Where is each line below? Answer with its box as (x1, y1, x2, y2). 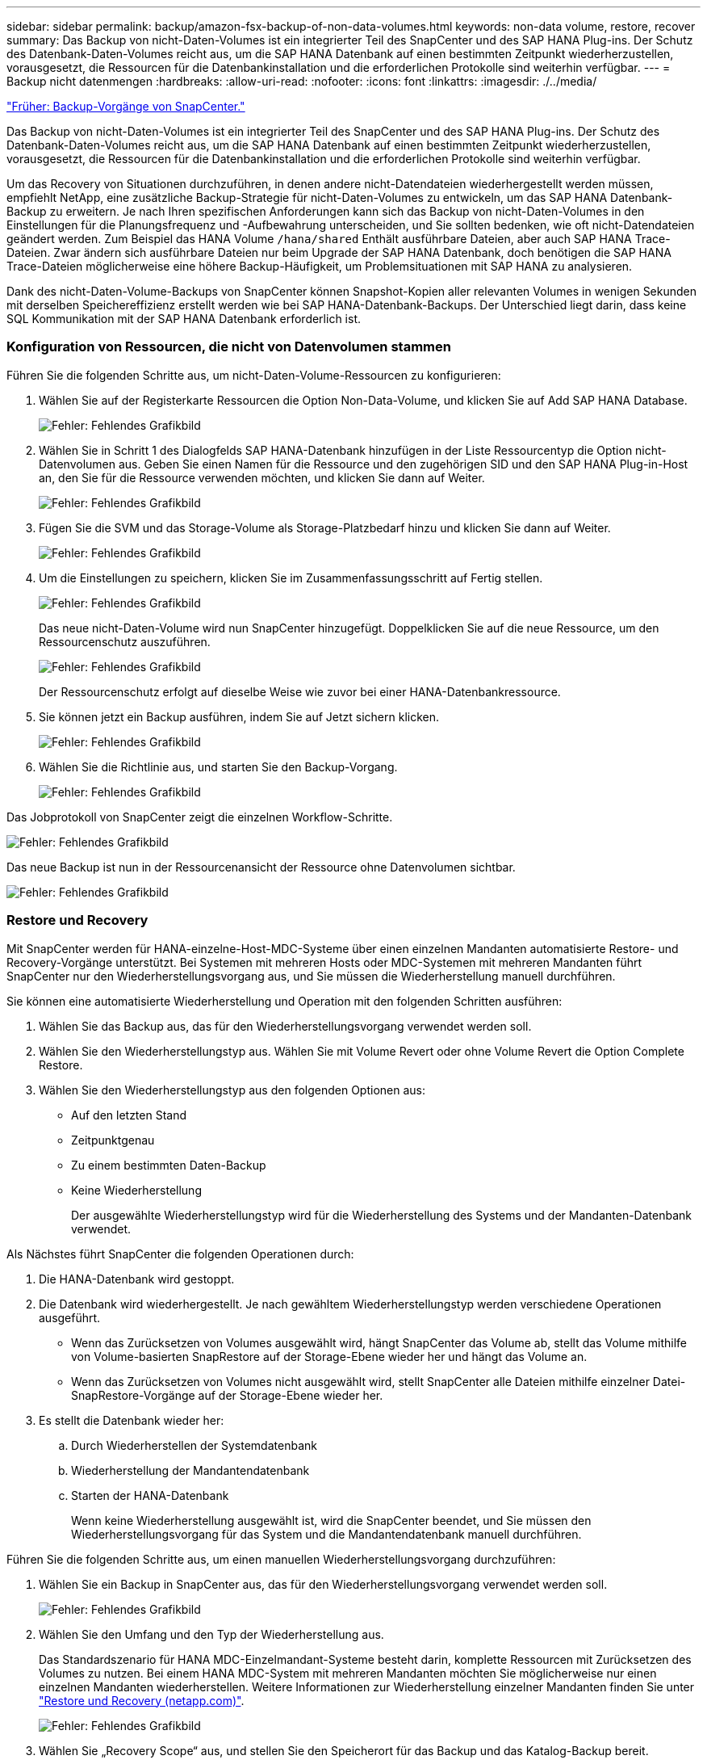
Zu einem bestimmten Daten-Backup (71, 1157, 266, 1172)
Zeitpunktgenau (71, 1132, 155, 1147)
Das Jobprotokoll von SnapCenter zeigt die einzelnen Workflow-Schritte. (6, 809, 393, 824)
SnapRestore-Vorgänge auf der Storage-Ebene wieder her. (71, 1388, 383, 1402)
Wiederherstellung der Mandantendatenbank (71, 1463, 310, 1477)
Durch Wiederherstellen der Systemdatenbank (71, 1438, 317, 1452)
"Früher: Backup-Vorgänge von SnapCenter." (6, 99, 245, 113)
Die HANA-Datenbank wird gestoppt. (39, 1271, 235, 1286)
